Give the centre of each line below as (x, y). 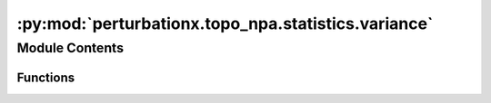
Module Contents (70, 48)
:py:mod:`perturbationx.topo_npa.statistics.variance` (225, 23)
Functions (46, 77)
